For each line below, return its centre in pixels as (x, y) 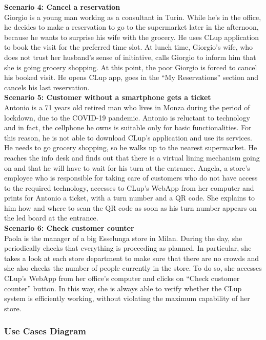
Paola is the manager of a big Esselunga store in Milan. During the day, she (123, 238)
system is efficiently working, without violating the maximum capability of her (127, 298)
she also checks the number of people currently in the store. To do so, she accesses (133, 268)
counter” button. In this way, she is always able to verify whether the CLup (123, 288)
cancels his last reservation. (47, 87)
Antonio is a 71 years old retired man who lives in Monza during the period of (127, 107)
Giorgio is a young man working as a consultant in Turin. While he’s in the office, (133, 17)
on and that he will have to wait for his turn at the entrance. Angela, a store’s (127, 167)
